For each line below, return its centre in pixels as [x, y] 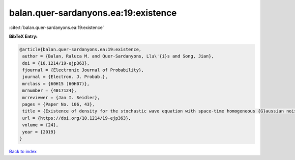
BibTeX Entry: [23, 36]
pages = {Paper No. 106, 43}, [59, 105]
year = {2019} [39, 132]
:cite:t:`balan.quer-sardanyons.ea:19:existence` [57, 27]
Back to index [23, 151]
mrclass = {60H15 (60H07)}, [56, 84]
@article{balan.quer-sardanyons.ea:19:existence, [80, 49]
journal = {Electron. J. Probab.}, [65, 77]
